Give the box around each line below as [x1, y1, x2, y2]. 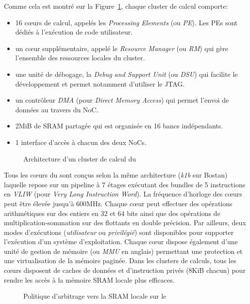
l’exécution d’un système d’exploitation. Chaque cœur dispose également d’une [4, 236, 238, 247]
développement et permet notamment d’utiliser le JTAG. [15, 78, 185, 89]
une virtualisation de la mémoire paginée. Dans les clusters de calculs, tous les [4, 255, 236, 266]
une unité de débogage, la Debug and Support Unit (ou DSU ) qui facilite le [15, 69, 238, 79]
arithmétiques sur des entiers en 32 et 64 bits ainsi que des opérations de [4, 208, 220, 218]
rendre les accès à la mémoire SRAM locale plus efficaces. [4, 274, 175, 285]
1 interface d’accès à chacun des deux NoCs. [15, 137, 147, 147]
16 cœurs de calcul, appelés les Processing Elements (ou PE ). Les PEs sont [15, 17, 238, 27]
